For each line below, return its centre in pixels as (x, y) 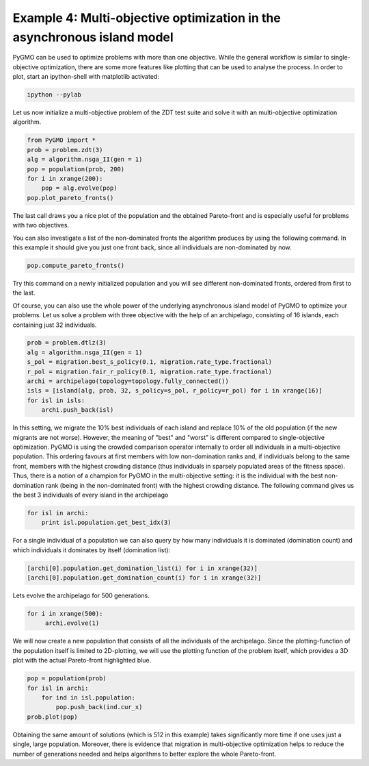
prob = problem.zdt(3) (65, 150)
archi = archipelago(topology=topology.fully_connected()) (128, 381)
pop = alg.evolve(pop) (79, 188)
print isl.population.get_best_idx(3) (106, 523)
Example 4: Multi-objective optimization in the (147, 18)
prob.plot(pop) (52, 717)
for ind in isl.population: (88, 697)
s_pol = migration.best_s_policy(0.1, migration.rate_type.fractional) (150, 362)
